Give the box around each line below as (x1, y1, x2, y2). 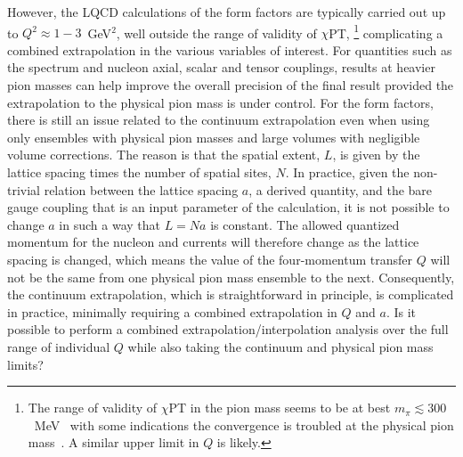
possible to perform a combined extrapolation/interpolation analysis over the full (7, 320, 449, 339)
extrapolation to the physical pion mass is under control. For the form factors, (7, 93, 434, 111)
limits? (7, 355, 44, 373)
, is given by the (332, 145, 420, 164)
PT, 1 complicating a (329, 20, 443, 42)
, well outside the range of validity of (116, 23, 317, 42)
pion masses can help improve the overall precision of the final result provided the (7, 76, 454, 94)
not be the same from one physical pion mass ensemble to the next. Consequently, (7, 267, 455, 286)
